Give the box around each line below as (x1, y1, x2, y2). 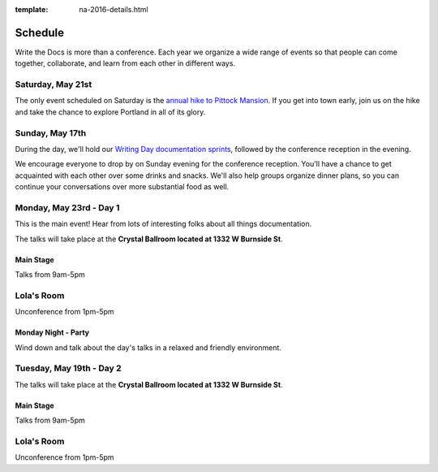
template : (15, 5, 49, 14)
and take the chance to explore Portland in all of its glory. (15, 106, 206, 117)
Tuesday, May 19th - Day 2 (15, 362, 122, 374)
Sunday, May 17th (15, 127, 87, 138)
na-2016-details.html (79, 5, 149, 14)
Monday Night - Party (15, 327, 89, 337)
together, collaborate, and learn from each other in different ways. (15, 58, 235, 68)
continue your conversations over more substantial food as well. (15, 182, 230, 192)
